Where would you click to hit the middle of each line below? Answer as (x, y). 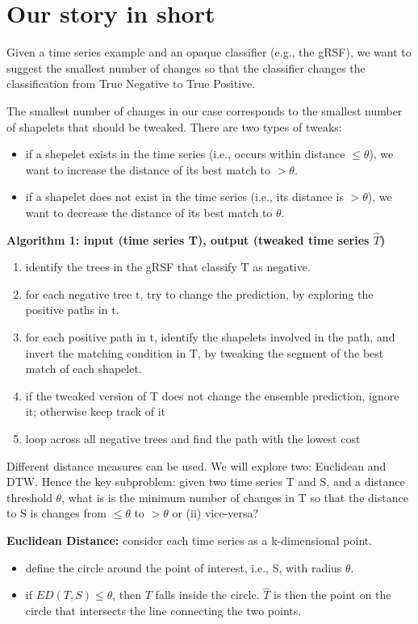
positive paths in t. (72, 310)
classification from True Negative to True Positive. (131, 84)
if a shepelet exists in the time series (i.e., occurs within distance (185, 154)
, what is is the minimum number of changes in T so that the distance (235, 497)
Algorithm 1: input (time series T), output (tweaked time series (188, 239)
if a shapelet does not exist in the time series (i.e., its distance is (184, 197)
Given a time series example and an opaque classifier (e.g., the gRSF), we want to (209, 52)
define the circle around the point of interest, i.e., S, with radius (184, 567)
